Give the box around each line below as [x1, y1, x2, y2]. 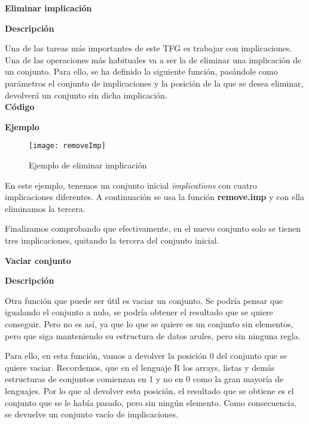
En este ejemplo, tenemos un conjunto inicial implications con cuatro [5, 179, 257, 191]
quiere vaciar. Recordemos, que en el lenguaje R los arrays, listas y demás [5, 361, 275, 373]
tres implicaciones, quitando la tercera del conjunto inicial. [5, 233, 219, 246]
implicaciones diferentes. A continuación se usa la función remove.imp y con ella [5, 191, 304, 203]
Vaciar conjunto [5, 254, 71, 266]
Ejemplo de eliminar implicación [29, 159, 147, 171]
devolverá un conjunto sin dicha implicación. [5, 88, 167, 101]
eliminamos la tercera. [5, 202, 85, 214]
